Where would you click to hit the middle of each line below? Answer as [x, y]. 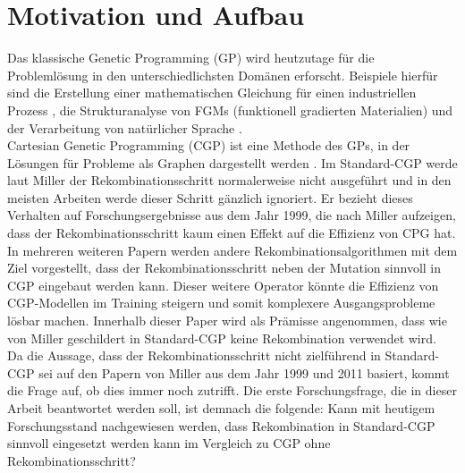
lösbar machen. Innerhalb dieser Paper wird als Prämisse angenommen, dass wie [227, 321]
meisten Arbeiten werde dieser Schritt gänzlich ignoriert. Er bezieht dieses [210, 197]
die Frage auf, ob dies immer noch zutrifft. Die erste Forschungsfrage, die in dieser [232, 390]
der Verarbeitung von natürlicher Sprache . [125, 127]
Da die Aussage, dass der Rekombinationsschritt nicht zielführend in [194, 355]
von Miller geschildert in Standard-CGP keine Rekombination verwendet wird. [222, 338]
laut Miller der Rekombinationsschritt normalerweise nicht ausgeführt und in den [229, 180]
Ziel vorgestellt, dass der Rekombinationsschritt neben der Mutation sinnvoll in [224, 268]
